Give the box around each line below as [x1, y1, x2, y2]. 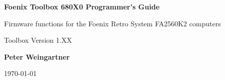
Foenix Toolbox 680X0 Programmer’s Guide [4, 1, 160, 11]
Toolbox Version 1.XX [4, 35, 72, 45]
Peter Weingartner [4, 51, 70, 62]
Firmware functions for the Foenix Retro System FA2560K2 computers [4, 18, 221, 28]
